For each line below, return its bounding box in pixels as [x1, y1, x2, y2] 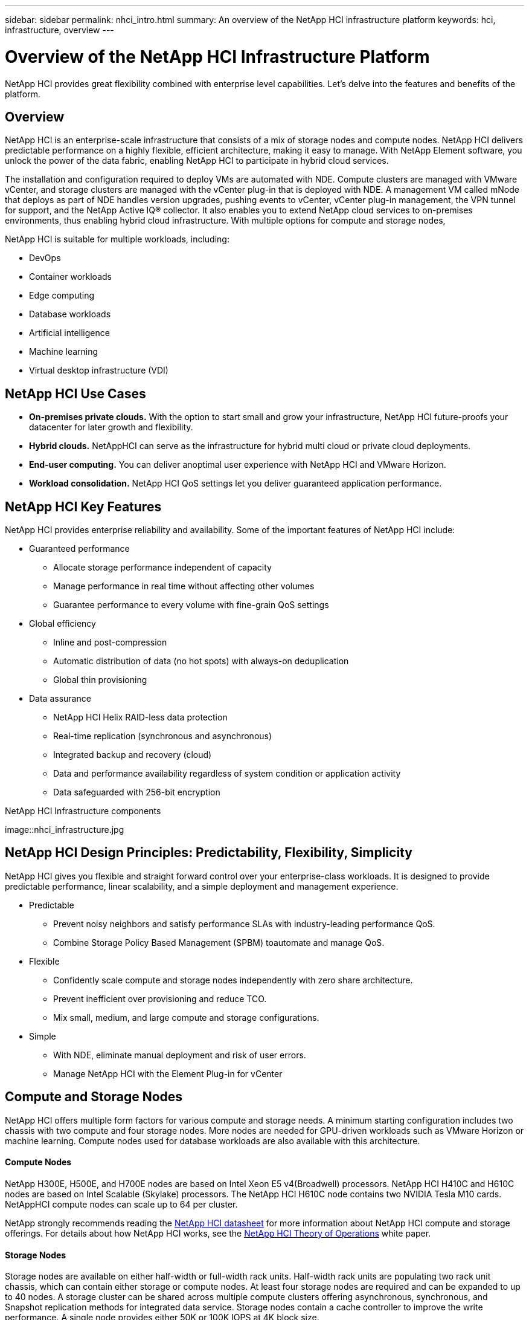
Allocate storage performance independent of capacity [53, 562, 272, 573]
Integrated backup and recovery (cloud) [53, 749, 212, 760]
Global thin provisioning [53, 675, 147, 685]
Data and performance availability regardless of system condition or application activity [53, 768, 401, 779]
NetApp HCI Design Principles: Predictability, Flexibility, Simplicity [5, 845, 412, 861]
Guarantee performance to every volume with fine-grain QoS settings [53, 600, 329, 610]
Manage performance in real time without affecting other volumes [53, 581, 315, 592]
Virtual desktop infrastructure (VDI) [29, 365, 168, 376]
